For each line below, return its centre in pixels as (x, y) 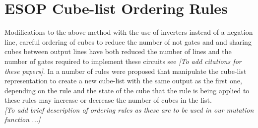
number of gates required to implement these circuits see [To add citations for (123, 61)
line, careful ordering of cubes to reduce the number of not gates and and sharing (128, 41)
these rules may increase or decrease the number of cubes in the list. (108, 100)
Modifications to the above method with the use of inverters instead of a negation (129, 32)
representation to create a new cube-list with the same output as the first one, (123, 81)
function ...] (23, 119)
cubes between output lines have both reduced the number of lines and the (118, 51)
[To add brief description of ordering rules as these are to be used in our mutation (129, 109)
